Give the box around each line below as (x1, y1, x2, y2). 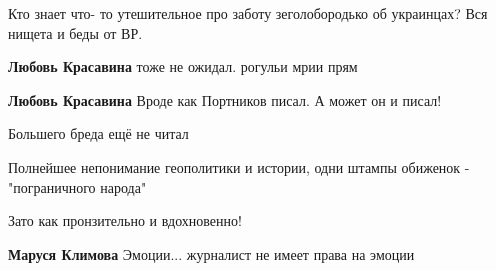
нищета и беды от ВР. (8, 22, 143, 43)
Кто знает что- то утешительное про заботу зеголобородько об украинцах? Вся (8, 3, 488, 23)
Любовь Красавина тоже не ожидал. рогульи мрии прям (8, 56, 358, 77)
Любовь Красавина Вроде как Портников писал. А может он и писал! (8, 89, 442, 110)
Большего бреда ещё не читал (8, 123, 189, 144)
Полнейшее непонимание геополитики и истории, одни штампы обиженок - (8, 156, 470, 177)
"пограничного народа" (8, 176, 147, 197)
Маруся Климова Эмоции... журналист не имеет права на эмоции (8, 243, 415, 264)
